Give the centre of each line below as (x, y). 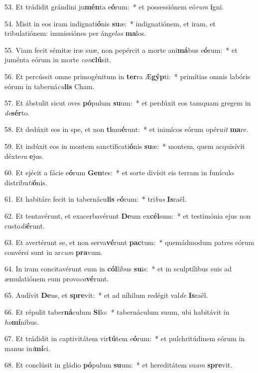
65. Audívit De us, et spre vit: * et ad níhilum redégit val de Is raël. (106, 295)
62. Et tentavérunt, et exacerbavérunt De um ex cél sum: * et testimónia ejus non (128, 215)
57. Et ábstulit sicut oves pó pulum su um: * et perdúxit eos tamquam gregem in (128, 103)
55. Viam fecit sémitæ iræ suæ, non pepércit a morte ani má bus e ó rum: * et (121, 50)
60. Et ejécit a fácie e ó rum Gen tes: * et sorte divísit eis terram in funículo (119, 173)
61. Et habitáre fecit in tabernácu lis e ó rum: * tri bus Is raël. (96, 199)
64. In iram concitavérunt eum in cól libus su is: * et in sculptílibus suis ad (118, 269)
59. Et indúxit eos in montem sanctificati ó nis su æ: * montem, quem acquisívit (125, 146)
